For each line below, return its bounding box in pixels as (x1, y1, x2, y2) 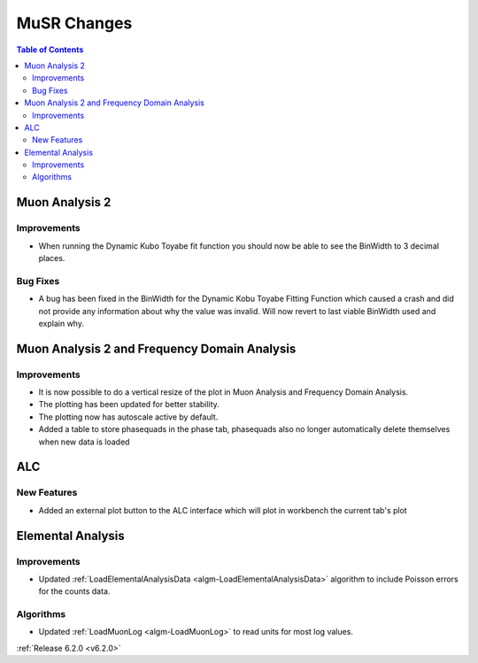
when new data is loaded (38, 436, 130, 447)
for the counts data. (38, 586, 111, 597)
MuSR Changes (16, 13, 133, 33)
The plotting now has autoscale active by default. (38, 412, 219, 422)
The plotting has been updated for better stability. (38, 399, 220, 410)
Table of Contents (16, 44, 84, 55)
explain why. (38, 318, 84, 328)
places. (38, 253, 66, 263)
